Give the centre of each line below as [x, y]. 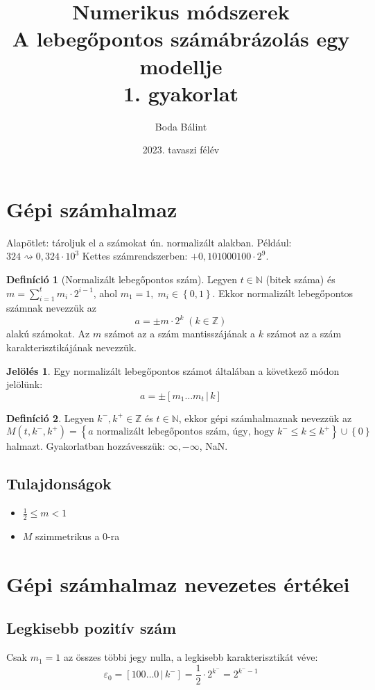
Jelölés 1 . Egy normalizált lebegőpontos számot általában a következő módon [173, 370]
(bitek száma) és [300, 279]
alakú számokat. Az [48, 334]
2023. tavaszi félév [181, 150]
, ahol [105, 293]
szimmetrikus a [68, 536]
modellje [181, 66]
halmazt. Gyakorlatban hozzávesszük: [86, 446]
